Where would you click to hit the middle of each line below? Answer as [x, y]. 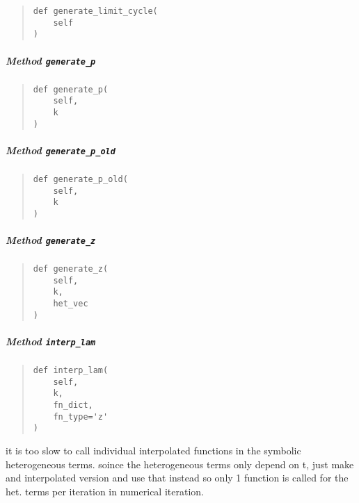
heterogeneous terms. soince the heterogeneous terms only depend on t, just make [180, 464]
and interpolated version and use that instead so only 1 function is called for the [177, 478]
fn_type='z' [81, 417]
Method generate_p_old [61, 150]
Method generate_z [51, 240]
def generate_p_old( [80, 179]
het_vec [71, 304]
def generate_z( [71, 269]
